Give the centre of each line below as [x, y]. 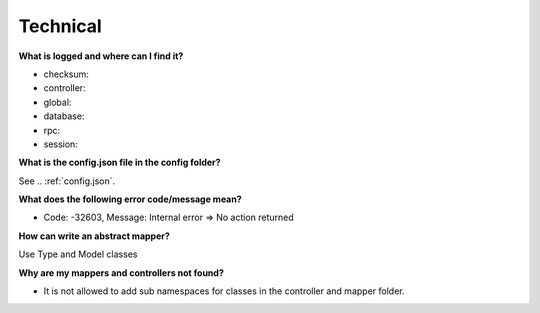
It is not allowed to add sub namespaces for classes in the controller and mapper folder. [224, 291]
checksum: [66, 74]
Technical [60, 26]
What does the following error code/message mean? [130, 199]
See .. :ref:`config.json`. [67, 181]
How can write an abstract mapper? [94, 236]
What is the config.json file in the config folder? [119, 162]
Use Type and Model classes [78, 254]
